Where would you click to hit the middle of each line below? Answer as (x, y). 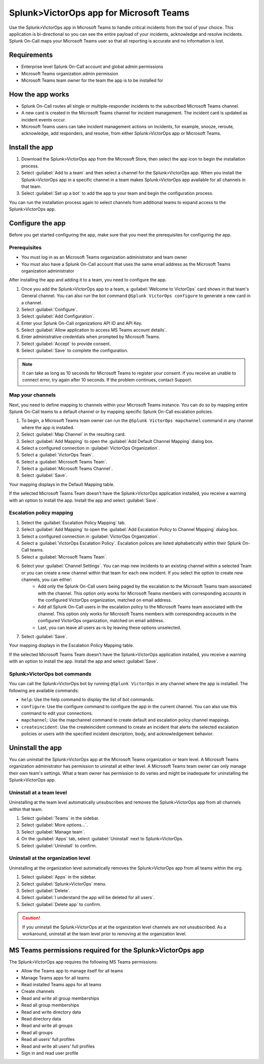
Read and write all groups (47, 1026)
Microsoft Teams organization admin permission (70, 73)
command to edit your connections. (57, 713)
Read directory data (41, 1018)
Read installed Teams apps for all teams (61, 984)
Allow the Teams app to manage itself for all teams (72, 971)
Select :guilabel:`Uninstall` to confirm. (59, 845)
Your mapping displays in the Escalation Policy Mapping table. (72, 646)
